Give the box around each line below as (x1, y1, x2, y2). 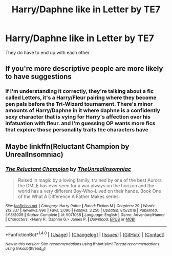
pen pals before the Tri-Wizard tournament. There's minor (5, 101, 153, 108)
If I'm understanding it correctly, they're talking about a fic (5, 88, 154, 95)
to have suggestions (5, 72, 72, 81)
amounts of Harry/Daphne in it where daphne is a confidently (5, 107, 160, 114)
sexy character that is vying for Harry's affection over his (5, 113, 151, 121)
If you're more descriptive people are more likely (5, 64, 163, 73)
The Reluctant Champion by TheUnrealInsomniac (5, 165, 132, 172)
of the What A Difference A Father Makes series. (17, 193, 120, 200)
